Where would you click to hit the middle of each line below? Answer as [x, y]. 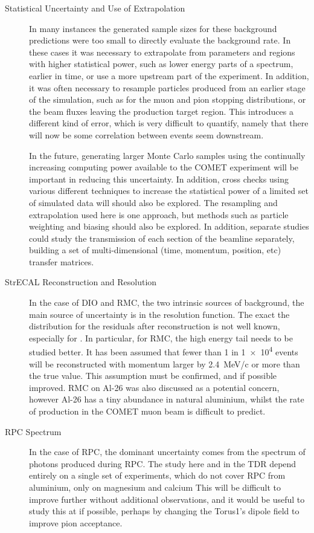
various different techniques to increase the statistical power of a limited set [169, 191]
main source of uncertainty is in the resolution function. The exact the [159, 314]
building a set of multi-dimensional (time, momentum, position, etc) [155, 250]
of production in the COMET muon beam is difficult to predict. [147, 411]
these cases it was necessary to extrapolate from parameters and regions [162, 52]
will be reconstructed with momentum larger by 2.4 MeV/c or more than [165, 363]
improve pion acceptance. [76, 522]
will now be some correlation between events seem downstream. [146, 134]
